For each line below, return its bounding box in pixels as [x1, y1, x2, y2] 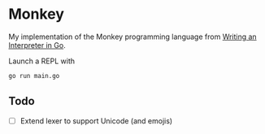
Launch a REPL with [8, 56, 76, 66]
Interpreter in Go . [8, 40, 67, 50]
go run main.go [8, 71, 60, 80]
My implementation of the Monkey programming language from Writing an [8, 32, 258, 41]
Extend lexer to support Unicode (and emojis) [20, 115, 173, 126]
